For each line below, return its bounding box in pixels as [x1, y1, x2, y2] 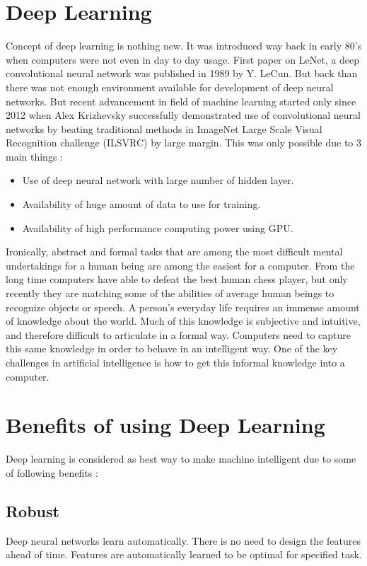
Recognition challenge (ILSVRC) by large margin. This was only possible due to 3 [6, 135, 362, 150]
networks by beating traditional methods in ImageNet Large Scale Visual [6, 121, 322, 136]
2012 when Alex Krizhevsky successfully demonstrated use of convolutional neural [6, 108, 361, 122]
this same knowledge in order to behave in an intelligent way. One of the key [6, 341, 338, 356]
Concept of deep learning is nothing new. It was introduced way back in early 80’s [6, 38, 362, 53]
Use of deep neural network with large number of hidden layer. [22, 173, 294, 187]
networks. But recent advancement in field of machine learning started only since [6, 93, 356, 108]
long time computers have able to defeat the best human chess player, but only [6, 272, 348, 287]
